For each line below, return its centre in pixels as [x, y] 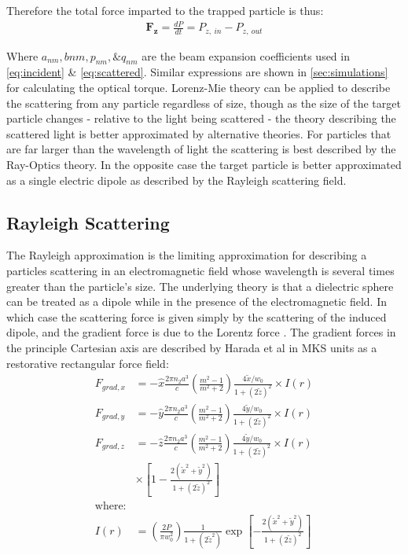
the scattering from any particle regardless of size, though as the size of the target [204, 103]
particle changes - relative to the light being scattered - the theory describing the [201, 118]
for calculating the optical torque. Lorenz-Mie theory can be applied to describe [198, 87]
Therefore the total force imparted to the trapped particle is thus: [165, 10]
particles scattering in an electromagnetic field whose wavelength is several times [200, 270]
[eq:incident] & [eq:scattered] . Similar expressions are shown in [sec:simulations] [197, 72]
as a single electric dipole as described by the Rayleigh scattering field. [176, 180]
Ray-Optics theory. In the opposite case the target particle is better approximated [204, 164]
